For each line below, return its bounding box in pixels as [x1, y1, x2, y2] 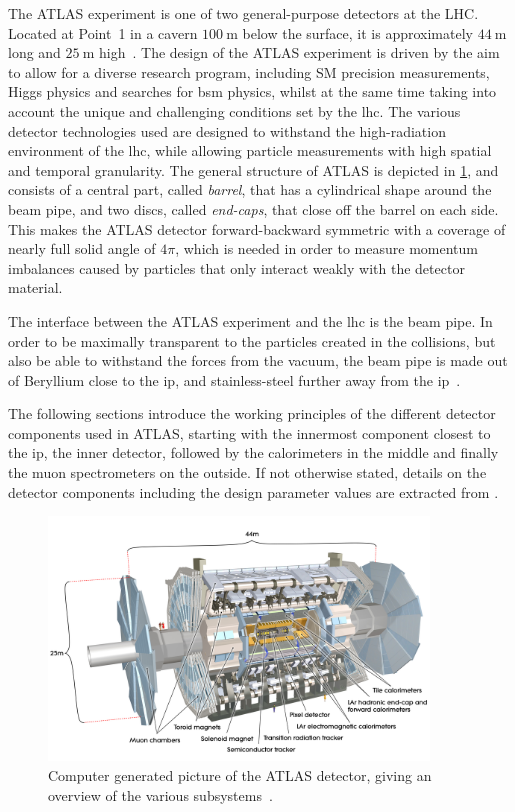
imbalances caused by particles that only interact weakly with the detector [8, 257, 465, 278]
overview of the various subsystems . [48, 784, 273, 805]
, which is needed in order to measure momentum [175, 238, 478, 259]
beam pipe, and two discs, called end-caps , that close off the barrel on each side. [8, 198, 499, 219]
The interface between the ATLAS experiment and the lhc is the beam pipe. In [8, 310, 493, 331]
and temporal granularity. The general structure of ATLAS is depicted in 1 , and [8, 159, 499, 180]
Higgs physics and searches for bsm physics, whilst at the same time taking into [8, 81, 497, 102]
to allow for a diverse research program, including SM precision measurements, [8, 61, 490, 82]
